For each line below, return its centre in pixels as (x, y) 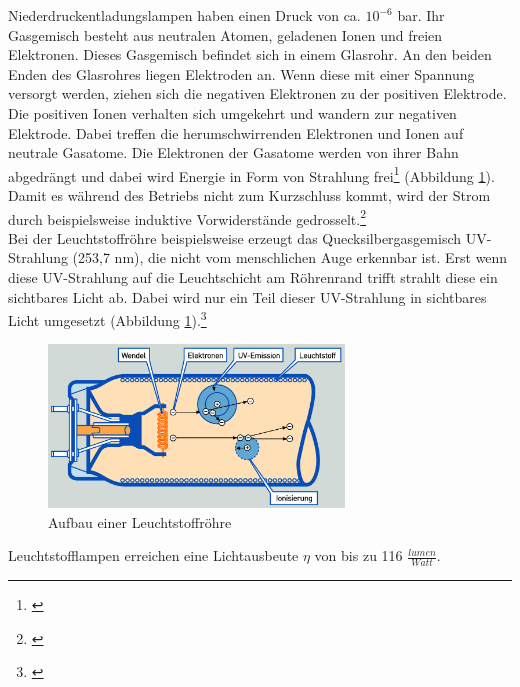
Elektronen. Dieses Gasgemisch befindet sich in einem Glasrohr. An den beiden (250, 54)
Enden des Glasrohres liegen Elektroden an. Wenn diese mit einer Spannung (241, 73)
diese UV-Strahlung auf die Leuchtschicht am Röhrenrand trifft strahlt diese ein (253, 277)
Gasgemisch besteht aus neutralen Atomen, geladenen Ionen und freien (225, 34)
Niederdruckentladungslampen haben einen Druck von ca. (184, 15)
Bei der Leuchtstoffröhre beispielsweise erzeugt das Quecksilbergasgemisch (235, 237)
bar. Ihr (421, 15)
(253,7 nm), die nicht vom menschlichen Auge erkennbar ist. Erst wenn (290, 257)
